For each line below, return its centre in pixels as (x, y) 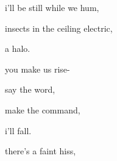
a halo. (18, 48)
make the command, (43, 109)
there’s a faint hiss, (41, 151)
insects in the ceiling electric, (59, 28)
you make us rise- (37, 69)
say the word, (30, 89)
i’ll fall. (18, 130)
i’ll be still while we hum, (52, 7)
